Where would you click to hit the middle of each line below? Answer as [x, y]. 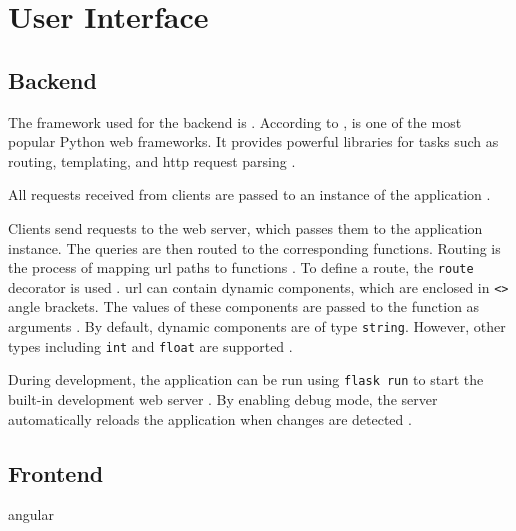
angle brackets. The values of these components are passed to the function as [244, 306]
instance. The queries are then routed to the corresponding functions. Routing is [254, 247]
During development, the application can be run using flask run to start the [246, 379]
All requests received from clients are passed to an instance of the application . [249, 194]
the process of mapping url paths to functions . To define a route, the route [241, 267]
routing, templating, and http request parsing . [152, 160]
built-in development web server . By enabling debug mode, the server [223, 399]
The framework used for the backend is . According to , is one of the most [235, 121]
